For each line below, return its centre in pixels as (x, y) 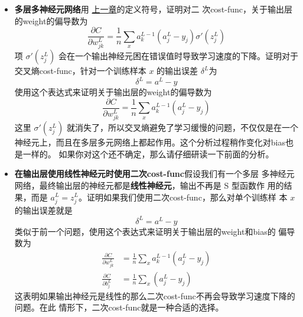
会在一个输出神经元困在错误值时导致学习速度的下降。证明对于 (178, 56)
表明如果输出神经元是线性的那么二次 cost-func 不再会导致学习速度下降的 (159, 295)
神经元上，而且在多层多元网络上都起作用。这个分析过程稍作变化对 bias (150, 142)
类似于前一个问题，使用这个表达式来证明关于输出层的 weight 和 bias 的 (145, 231)
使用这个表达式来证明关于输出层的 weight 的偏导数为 (113, 92)
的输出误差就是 (43, 210)
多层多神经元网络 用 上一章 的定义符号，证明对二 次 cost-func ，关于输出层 (154, 9)
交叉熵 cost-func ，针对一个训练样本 (80, 71)
